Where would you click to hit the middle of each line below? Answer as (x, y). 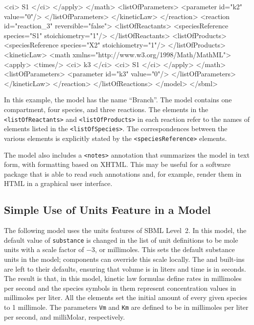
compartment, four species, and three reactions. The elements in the (106, 109)
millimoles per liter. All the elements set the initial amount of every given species (126, 297)
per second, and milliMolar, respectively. (65, 316)
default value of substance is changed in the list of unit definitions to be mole (121, 240)
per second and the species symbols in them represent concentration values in (120, 288)
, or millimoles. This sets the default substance (165, 249)
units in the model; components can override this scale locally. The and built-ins (124, 259)
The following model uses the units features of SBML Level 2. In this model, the (125, 230)
